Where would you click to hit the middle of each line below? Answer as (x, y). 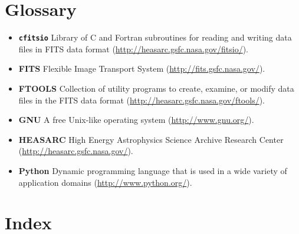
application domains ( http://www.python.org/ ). (105, 182)
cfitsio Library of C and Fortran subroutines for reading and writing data (155, 37)
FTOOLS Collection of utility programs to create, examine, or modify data (156, 88)
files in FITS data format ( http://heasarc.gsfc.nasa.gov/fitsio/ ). (133, 49)
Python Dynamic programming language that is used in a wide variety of (153, 170)
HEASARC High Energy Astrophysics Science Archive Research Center (151, 139)
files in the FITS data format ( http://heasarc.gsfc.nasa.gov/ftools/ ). (142, 100)
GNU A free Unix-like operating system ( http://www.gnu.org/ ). (136, 120)
